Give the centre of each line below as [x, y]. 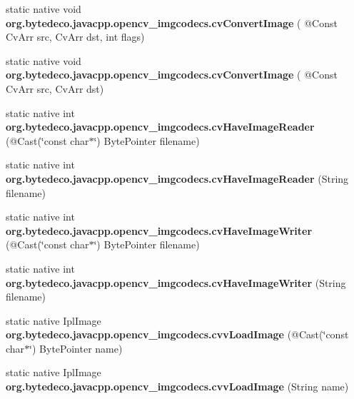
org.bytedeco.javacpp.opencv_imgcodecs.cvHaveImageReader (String [177, 178]
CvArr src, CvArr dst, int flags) [75, 37]
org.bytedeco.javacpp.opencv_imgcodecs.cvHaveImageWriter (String [176, 282]
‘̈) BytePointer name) [76, 348]
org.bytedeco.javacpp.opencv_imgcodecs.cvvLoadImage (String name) [177, 387]
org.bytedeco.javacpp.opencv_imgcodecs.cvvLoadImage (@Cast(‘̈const [177, 334]
